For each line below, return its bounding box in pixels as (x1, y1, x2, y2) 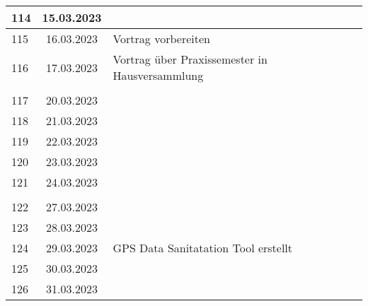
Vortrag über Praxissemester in (113, 51, 268, 67)
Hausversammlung (113, 67, 204, 83)
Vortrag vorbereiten (113, 30, 210, 47)
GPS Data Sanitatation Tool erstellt (113, 240, 293, 256)
